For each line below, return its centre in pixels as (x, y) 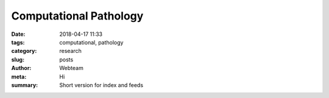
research (71, 51)
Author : (21, 68)
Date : (18, 34)
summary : (25, 85)
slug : (18, 59)
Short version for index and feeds (101, 85)
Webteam (71, 68)
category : (24, 51)
